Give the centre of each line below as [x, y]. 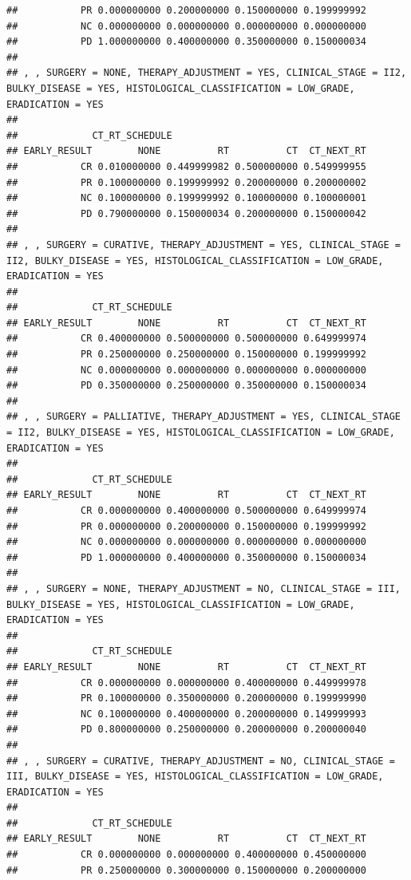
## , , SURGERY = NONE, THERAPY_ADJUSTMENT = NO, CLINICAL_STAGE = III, [204, 588]
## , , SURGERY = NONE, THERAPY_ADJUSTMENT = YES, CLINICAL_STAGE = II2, [207, 73]
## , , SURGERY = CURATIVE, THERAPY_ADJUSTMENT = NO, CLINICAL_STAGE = [201, 761]
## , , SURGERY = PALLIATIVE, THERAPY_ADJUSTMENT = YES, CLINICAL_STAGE [204, 417]
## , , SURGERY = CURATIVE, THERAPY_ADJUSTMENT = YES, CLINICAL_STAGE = [204, 245]
